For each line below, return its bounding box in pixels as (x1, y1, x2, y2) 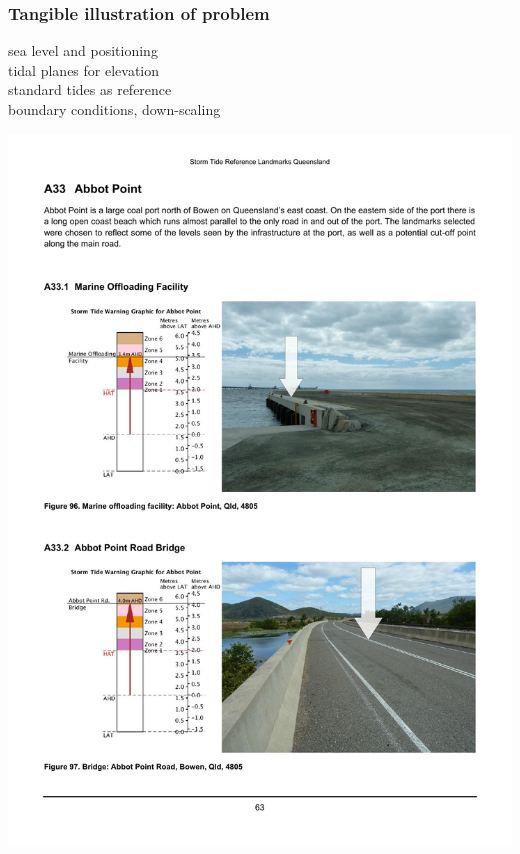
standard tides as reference (8, 79, 172, 100)
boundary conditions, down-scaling (8, 99, 221, 119)
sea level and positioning (8, 40, 158, 61)
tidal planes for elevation (8, 59, 160, 80)
